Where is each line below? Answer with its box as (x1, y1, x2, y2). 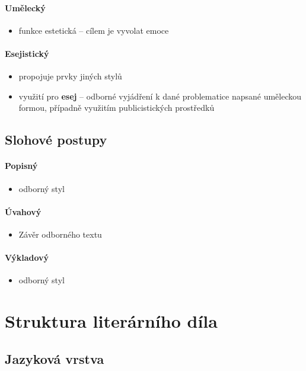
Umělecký (5, 1, 46, 14)
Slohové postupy (5, 130, 107, 149)
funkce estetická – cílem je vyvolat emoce (18, 24, 169, 36)
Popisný (5, 159, 38, 172)
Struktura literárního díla (5, 309, 218, 333)
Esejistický (5, 47, 49, 59)
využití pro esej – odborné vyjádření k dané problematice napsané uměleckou (18, 89, 302, 102)
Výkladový (5, 251, 49, 264)
